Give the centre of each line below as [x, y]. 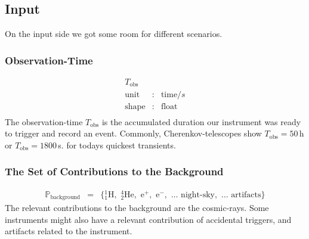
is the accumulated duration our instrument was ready [201, 121]
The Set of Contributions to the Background [114, 171]
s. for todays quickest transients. [117, 145]
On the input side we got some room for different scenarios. [114, 34]
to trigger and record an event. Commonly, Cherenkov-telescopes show [133, 133]
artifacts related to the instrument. [69, 231]
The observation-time [44, 121]
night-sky [198, 195]
